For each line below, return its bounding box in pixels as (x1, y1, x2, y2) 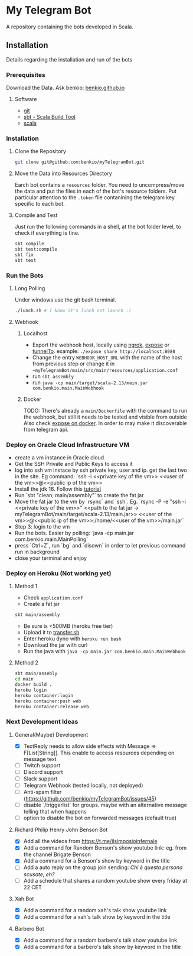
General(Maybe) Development (14, 731, 89, 738)
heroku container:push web (14, 698, 81, 704)
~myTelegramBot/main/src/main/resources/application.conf (32, 367, 178, 373)
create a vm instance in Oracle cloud (14, 454, 104, 461)
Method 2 (14, 659, 38, 666)
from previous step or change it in (32, 360, 115, 367)
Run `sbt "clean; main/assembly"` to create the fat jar (14, 492, 144, 499)
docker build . (14, 682, 53, 688)
